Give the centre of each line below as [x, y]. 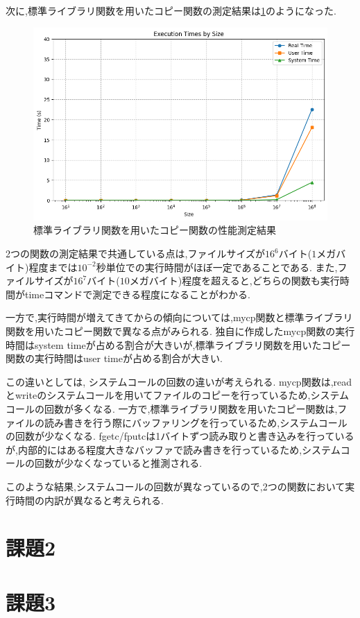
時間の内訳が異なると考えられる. [89, 500]
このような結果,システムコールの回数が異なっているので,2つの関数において [175, 486]
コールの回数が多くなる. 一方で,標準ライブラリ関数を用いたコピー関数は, [172, 409]
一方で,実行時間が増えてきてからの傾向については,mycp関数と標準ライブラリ [179, 317]
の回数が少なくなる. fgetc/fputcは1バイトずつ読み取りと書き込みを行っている [180, 436]
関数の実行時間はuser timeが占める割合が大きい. [114, 358]
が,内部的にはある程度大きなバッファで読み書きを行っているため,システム [173, 449]
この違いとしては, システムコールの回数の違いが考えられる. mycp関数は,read [179, 381]
